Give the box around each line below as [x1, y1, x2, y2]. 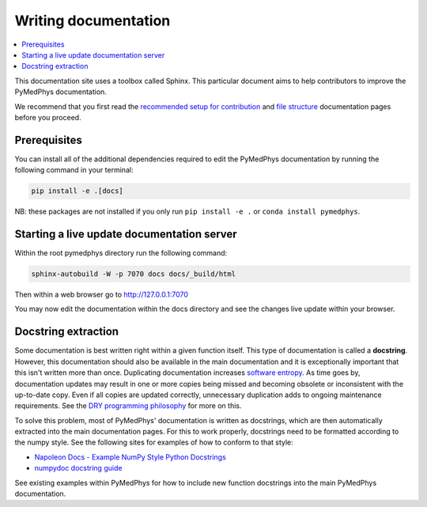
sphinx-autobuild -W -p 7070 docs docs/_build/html [31, 270, 236, 278]
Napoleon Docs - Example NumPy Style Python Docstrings [34, 452, 227, 462]
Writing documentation [14, 12, 171, 29]
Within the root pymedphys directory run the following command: [14, 248, 228, 258]
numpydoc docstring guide [34, 463, 123, 473]
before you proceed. [14, 112, 82, 122]
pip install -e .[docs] [31, 187, 124, 195]
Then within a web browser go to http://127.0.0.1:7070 [14, 289, 189, 300]
